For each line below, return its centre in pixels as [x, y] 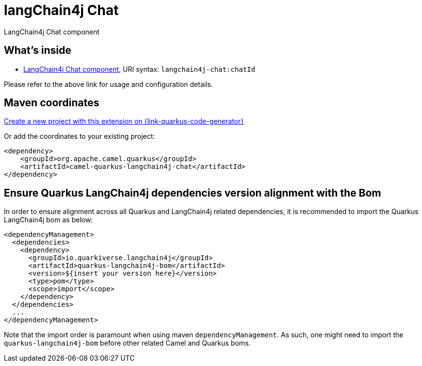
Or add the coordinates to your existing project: [80, 136]
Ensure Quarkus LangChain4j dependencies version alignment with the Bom [193, 193]
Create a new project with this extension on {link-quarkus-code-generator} [124, 121]
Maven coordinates [52, 103]
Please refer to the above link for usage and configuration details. [109, 84]
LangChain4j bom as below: [49, 220]
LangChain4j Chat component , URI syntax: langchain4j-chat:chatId [139, 69]
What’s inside [38, 50]
